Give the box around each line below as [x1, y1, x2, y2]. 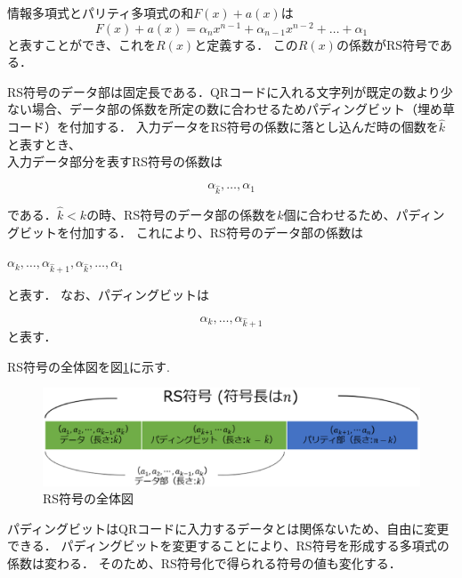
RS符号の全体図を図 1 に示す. [7, 357, 170, 375]
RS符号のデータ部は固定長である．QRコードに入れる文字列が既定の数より [7, 82, 441, 100]
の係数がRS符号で [336, 35, 440, 53]
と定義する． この [194, 35, 298, 53]
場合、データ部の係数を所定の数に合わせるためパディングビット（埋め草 [31, 100, 456, 118]
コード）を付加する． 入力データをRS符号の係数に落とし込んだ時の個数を [7, 117, 439, 136]
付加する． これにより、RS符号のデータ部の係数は [69, 222, 363, 241]
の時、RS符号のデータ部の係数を [86, 205, 278, 224]
